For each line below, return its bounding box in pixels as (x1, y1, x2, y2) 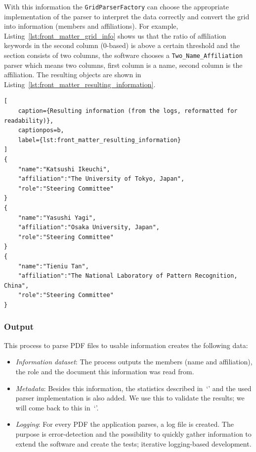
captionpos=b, (18, 127, 64, 134)
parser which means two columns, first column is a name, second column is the (4, 59, 243, 70)
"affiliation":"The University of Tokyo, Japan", (18, 175, 185, 183)
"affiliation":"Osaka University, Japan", (18, 224, 160, 231)
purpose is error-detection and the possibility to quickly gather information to (15, 428, 252, 439)
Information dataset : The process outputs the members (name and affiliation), (15, 356, 253, 367)
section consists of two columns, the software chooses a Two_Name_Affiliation (4, 50, 243, 60)
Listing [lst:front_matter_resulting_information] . (4, 79, 156, 89)
